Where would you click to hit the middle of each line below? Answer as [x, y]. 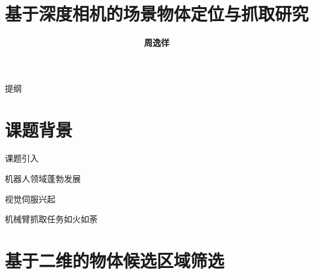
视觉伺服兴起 [30, 198]
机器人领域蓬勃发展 [43, 179]
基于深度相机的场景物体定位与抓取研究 [157, 14]
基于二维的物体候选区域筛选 [115, 260]
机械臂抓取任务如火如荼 [51, 219]
